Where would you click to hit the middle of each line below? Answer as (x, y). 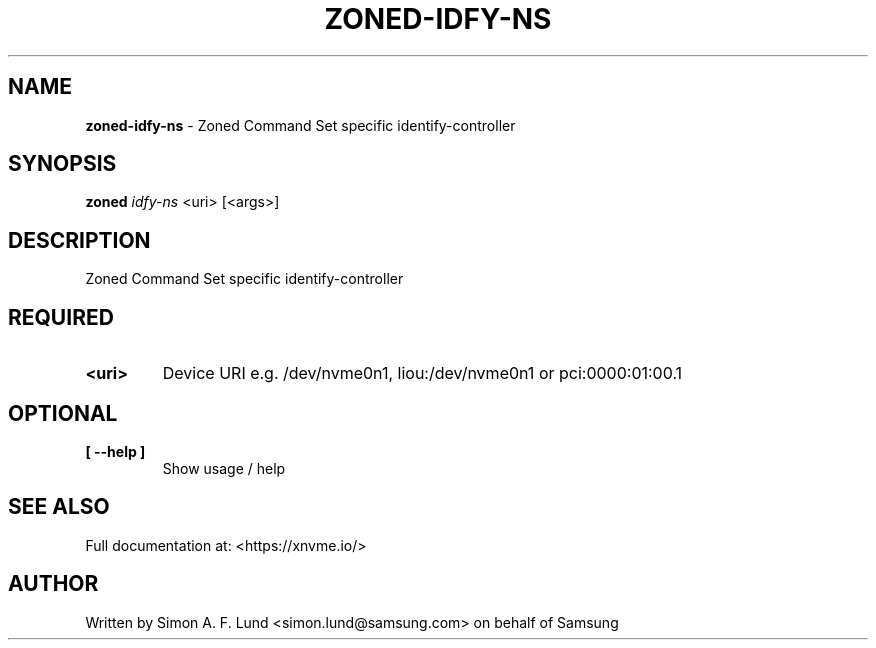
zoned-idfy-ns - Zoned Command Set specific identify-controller (300, 125)
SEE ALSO (59, 507)
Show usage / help (224, 468)
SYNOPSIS (62, 164)
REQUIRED (61, 317)
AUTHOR (53, 584)
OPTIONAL (63, 413)
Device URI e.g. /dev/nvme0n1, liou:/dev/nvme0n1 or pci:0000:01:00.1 (422, 373)
